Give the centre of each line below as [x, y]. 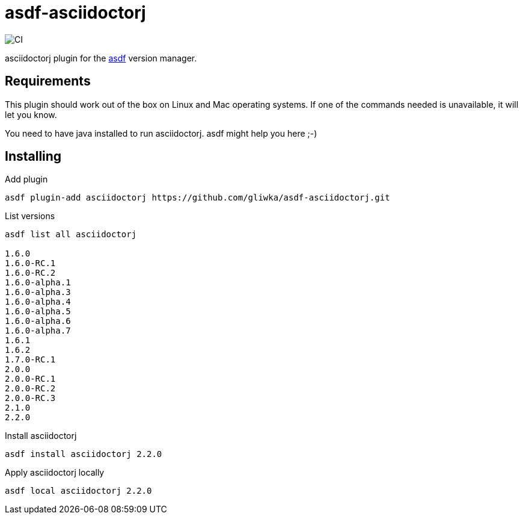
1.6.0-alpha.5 [38, 312]
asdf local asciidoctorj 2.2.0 [78, 491]
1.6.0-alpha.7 [38, 331]
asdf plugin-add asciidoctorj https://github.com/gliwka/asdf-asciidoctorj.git [197, 198]
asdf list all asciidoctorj [71, 235]
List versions [30, 216]
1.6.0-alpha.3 [38, 292]
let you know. [31, 114]
